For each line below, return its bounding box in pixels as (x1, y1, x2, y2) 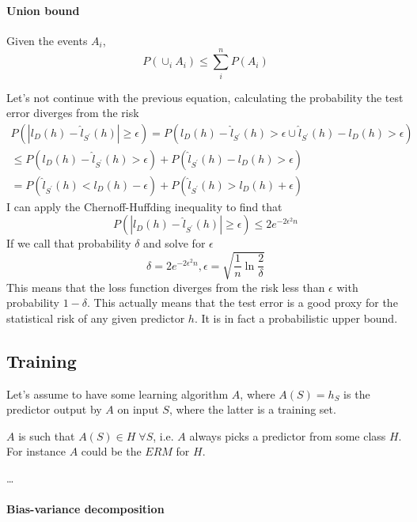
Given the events (6, 32, 88, 48)
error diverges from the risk (6, 104, 139, 121)
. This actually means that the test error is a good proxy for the (86, 294, 398, 311)
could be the (81, 443, 142, 460)
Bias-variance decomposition (6, 501, 165, 517)
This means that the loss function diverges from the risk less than (6, 278, 325, 295)
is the (343, 385, 370, 402)
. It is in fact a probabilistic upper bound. (194, 309, 398, 326)
